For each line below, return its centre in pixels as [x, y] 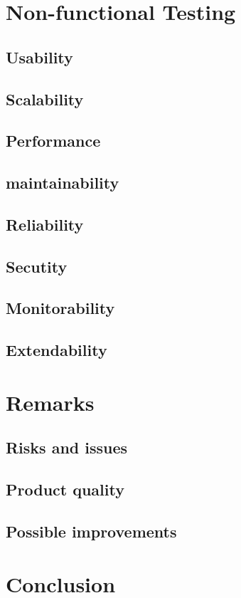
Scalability [45, 99]
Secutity [37, 266]
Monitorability [60, 308]
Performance [53, 141]
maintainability [63, 183]
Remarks [50, 402]
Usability [39, 57]
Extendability [57, 350]
